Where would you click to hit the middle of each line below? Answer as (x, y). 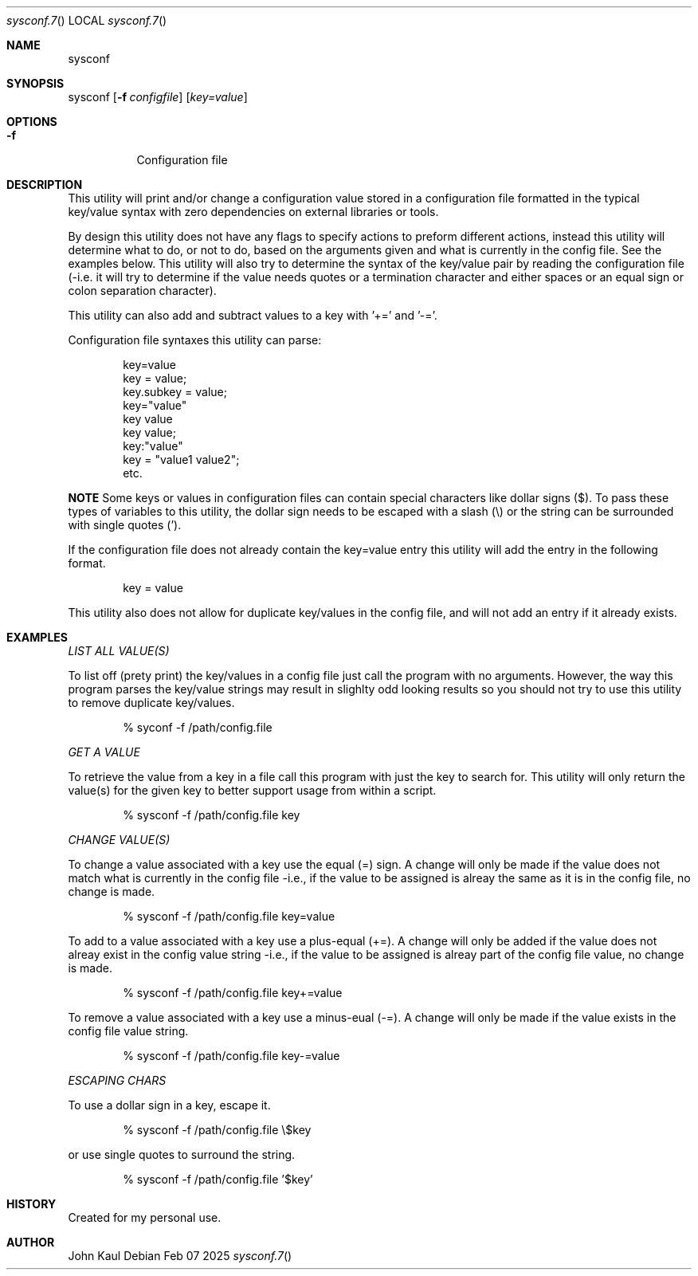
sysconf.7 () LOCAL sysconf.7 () (87, 20)
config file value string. (128, 1031)
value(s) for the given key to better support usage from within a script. (252, 790)
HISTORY (31, 1204)
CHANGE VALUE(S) (119, 840)
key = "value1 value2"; (181, 459)
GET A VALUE (104, 752)
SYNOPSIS (35, 83)
